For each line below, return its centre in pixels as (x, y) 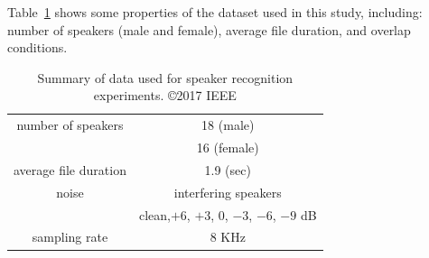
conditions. (37, 47)
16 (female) (228, 147)
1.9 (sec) (228, 169)
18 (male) (228, 125)
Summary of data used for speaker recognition (165, 77)
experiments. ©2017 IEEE (165, 95)
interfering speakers (228, 192)
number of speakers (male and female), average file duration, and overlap (209, 29)
